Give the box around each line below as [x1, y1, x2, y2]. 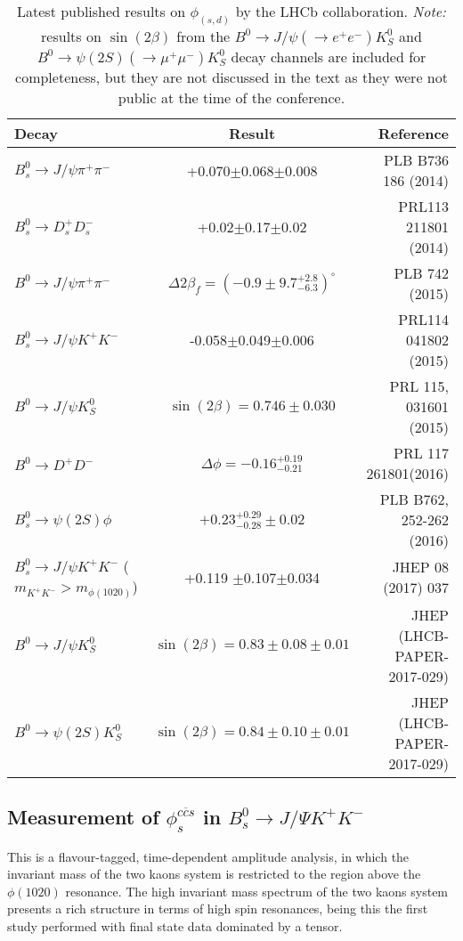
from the [176, 26, 231, 47]
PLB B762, [379, 489, 449, 510]
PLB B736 [384, 150, 449, 171]
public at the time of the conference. [118, 87, 345, 109]
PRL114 [398, 309, 449, 330]
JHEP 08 [392, 556, 449, 578]
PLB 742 [394, 263, 449, 284]
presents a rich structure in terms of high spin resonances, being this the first [7, 899, 428, 918]
